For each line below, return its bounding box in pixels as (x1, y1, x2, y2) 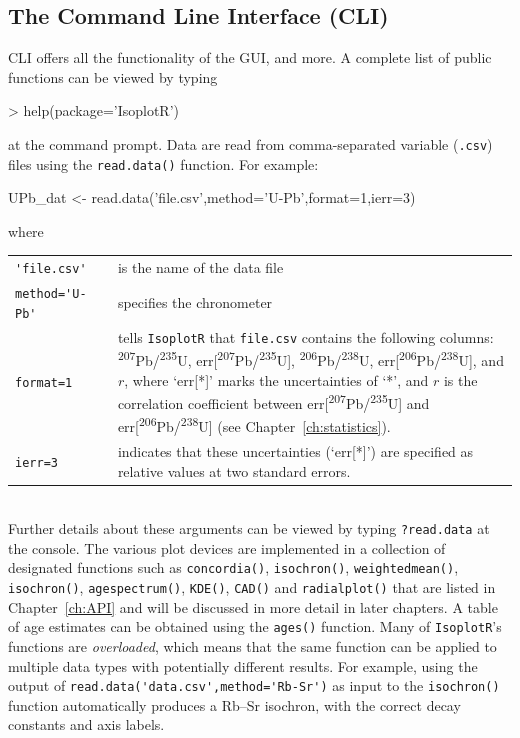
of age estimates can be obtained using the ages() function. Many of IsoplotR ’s (8, 616, 502, 637)
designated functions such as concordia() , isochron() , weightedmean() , (8, 557, 459, 578)
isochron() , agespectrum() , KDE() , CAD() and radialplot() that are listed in (8, 577, 496, 598)
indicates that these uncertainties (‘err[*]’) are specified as (117, 440, 474, 461)
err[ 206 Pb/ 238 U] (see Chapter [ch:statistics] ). (117, 413, 391, 437)
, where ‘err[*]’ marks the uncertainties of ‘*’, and (124, 369, 429, 390)
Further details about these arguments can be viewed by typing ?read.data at (8, 518, 490, 539)
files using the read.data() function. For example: (8, 153, 319, 174)
